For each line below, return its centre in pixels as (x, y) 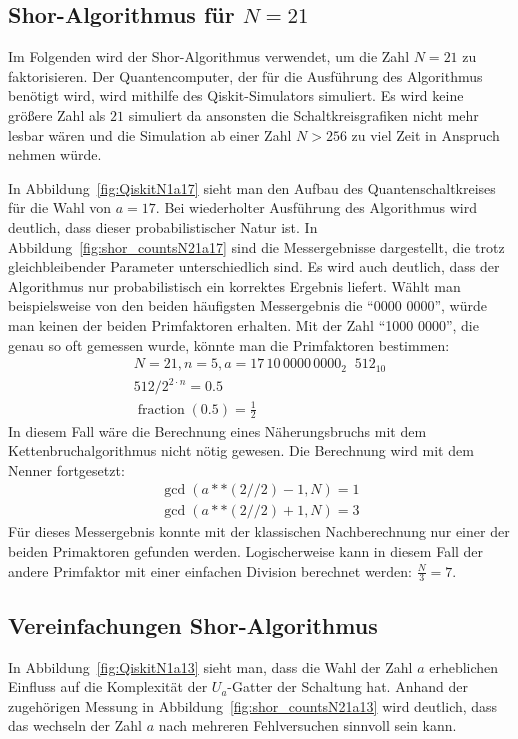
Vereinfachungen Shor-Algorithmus (193, 624)
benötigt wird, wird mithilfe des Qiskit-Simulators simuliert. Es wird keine (236, 95)
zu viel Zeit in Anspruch (425, 134)
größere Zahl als (57, 114)
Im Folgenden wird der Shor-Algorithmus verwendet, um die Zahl (209, 56)
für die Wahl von (60, 207)
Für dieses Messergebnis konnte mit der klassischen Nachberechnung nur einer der (259, 531)
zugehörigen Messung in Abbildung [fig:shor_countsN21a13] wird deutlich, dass (253, 705)
